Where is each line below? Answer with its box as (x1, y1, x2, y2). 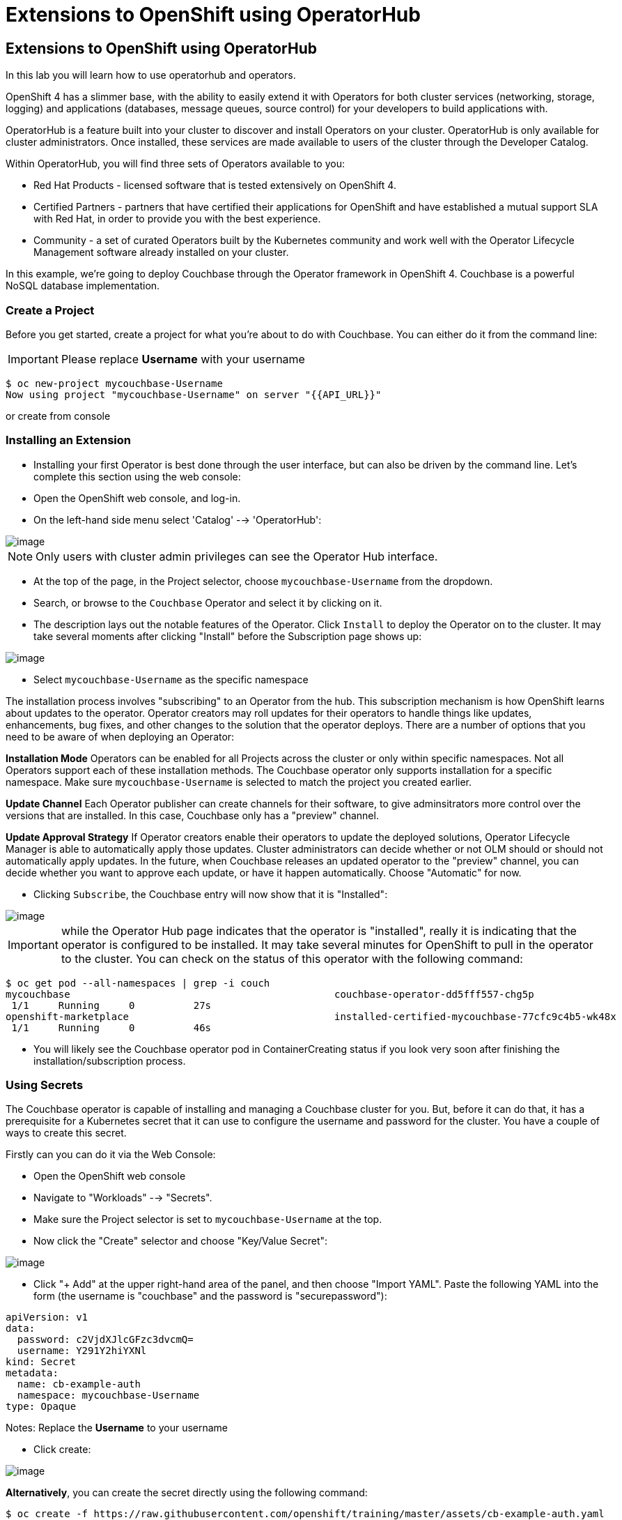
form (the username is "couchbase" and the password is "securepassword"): (33, 1290, 387, 1302)
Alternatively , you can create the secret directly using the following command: (6, 1487, 368, 1499)
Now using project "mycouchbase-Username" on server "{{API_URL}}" (6, 388, 382, 400)
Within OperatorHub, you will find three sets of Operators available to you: (6, 158, 345, 170)
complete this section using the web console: (33, 470, 241, 482)
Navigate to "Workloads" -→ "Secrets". (33, 1192, 212, 1204)
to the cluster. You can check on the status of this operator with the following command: (61, 951, 523, 966)
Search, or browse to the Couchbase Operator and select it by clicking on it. (33, 596, 382, 609)
